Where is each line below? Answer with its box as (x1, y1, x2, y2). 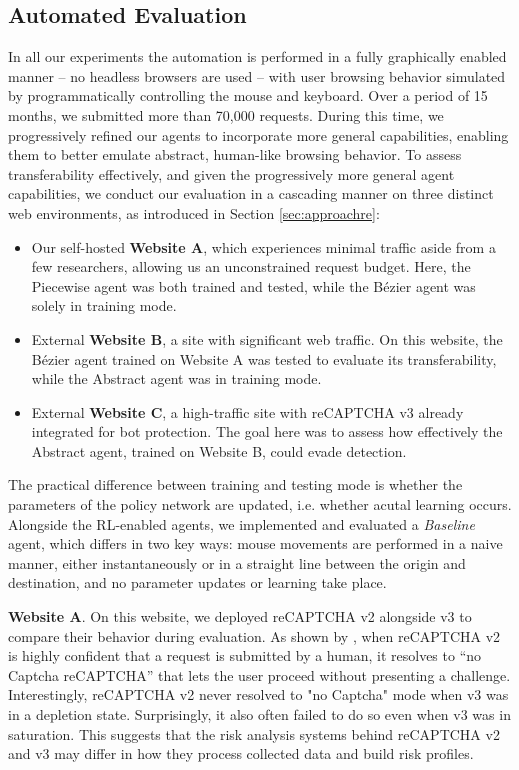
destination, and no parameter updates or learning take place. (8, 572, 387, 593)
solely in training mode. (31, 295, 177, 316)
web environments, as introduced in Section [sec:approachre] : (8, 202, 380, 223)
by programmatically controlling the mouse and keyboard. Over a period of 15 (8, 85, 488, 106)
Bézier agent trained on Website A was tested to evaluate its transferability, (31, 348, 497, 369)
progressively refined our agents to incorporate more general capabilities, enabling (8, 124, 509, 145)
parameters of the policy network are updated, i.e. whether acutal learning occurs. (8, 494, 512, 515)
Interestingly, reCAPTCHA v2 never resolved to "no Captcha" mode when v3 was (8, 684, 509, 705)
